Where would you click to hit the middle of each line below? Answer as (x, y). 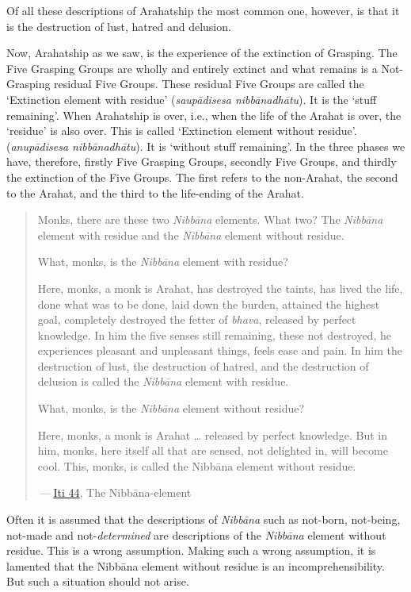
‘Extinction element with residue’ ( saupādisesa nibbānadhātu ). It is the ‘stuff (192, 99)
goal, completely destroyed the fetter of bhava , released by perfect (197, 319)
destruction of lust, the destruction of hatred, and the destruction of (203, 365)
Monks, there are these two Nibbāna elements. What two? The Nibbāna (210, 219)
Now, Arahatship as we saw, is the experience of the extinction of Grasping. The (202, 53)
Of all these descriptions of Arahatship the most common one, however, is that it (203, 10)
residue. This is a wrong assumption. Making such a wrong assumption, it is (191, 550)
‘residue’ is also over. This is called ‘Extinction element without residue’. (182, 131)
